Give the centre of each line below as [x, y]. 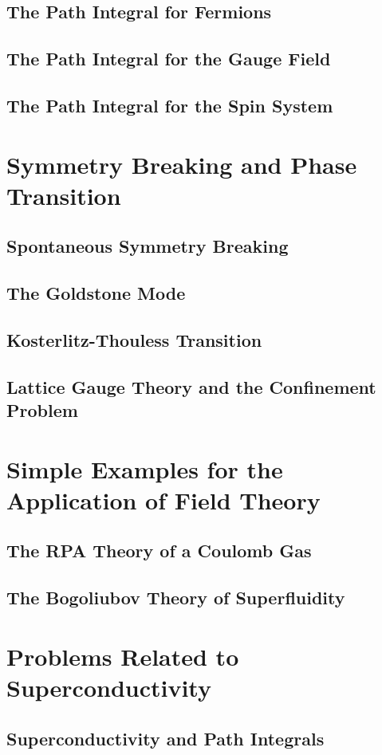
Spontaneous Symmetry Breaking [148, 246]
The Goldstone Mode [96, 293]
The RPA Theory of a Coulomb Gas [159, 551]
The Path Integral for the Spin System [170, 105]
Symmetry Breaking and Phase [182, 164]
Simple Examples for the [145, 468]
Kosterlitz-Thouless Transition [134, 339]
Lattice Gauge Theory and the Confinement [191, 386]
